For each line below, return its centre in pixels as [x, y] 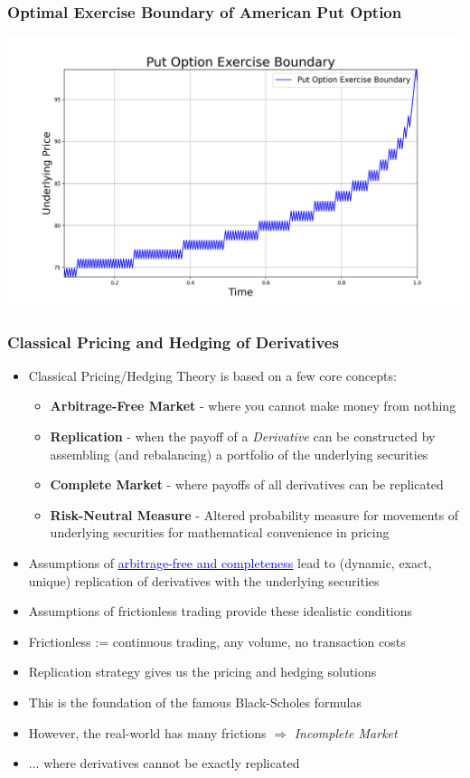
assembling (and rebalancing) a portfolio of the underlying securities [239, 454]
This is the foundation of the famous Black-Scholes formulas [195, 702]
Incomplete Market [346, 732]
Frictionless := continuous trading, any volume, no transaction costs [217, 641]
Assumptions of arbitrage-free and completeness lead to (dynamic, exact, [230, 562]
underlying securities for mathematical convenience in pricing [220, 532]
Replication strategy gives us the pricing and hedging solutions [202, 672]
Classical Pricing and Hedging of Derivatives [173, 342]
